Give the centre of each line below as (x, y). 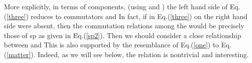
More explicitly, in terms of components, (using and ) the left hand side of (116, 6)
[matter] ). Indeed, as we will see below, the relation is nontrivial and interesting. (128, 54)
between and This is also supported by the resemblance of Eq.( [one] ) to (111, 45)
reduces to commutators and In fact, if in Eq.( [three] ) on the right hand (139, 16)
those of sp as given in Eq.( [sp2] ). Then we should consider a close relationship (123, 35)
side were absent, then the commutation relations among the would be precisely (124, 26)
